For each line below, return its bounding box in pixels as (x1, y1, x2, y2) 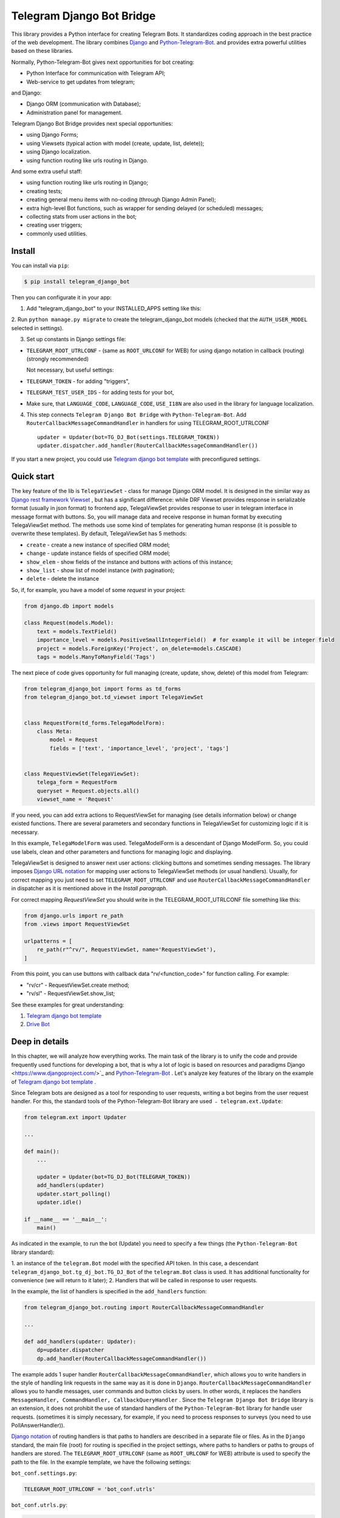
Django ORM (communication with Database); (26, 100, 141, 107)
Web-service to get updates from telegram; (26, 78, 135, 85)
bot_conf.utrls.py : (11, 1501, 68, 1508)
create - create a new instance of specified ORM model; (26, 541, 170, 548)
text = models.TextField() (36, 628, 118, 635)
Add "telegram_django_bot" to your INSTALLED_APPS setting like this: (26, 305, 202, 312)
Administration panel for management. (26, 109, 123, 116)
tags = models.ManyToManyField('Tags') (36, 653, 156, 661)
